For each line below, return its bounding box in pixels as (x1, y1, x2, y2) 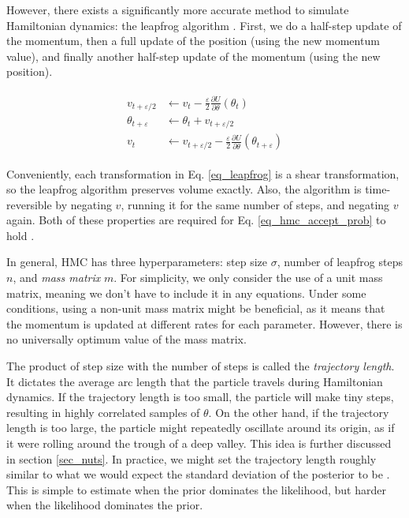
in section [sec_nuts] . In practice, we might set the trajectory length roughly (6, 450, 377, 467)
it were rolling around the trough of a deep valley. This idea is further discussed (6, 435, 392, 452)
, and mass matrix (13, 269, 101, 286)
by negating (55, 196, 112, 212)
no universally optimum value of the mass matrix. (6, 331, 247, 347)
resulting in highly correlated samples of (6, 404, 200, 420)
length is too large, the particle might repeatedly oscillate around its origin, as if (6, 419, 395, 436)
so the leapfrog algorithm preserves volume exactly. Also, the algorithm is (6, 181, 362, 197)
